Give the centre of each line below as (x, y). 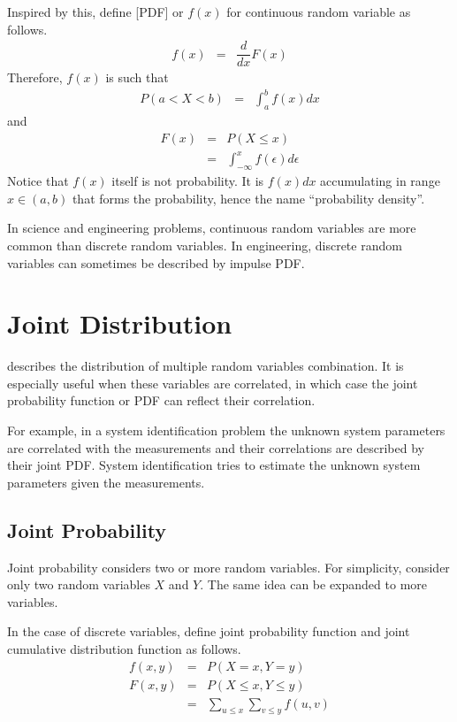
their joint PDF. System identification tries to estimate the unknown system (214, 465)
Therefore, (35, 77)
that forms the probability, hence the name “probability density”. (248, 198)
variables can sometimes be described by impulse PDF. (156, 262)
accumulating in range (380, 181)
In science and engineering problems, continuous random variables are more (212, 228)
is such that (137, 77)
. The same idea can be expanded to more (313, 584)
